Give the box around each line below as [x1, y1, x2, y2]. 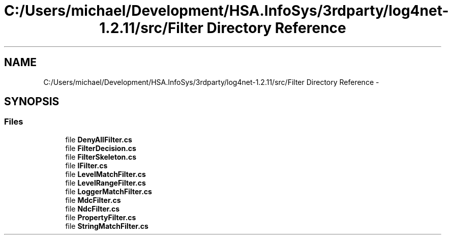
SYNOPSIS [4, 95, 59, 108]
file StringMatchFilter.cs [65, 221, 148, 230]
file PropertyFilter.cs [65, 213, 136, 222]
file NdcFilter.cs [65, 204, 120, 213]
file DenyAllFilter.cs [65, 135, 132, 144]
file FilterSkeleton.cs [65, 152, 136, 161]
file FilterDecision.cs [65, 143, 136, 153]
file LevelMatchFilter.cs [65, 169, 146, 178]
